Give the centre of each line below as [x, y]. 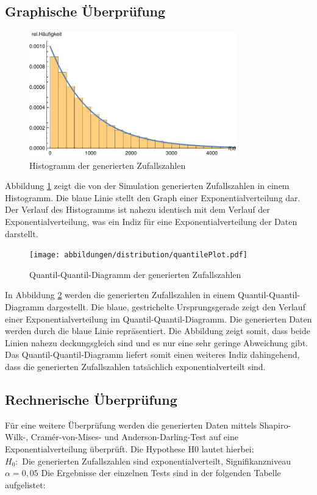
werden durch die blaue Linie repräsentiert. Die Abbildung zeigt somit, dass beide [158, 331]
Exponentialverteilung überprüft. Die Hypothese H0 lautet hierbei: [130, 448]
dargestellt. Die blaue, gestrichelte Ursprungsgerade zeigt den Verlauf [176, 306]
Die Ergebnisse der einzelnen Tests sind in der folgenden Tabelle [161, 473]
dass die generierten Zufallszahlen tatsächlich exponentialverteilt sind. [135, 366]
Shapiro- [275, 425]
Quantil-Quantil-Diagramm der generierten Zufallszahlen [135, 274]
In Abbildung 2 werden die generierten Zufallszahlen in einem [120, 295]
